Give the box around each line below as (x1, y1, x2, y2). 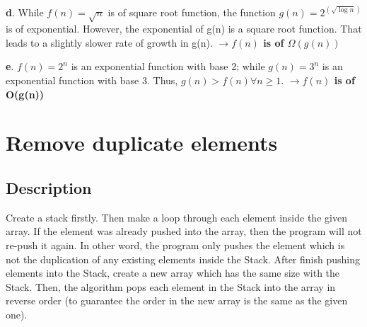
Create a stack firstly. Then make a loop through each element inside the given (6, 210, 347, 224)
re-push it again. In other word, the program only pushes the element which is (6, 237, 345, 252)
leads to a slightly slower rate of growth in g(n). (6, 35, 213, 50)
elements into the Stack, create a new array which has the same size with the (6, 265, 340, 280)
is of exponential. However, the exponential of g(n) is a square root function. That (6, 21, 362, 36)
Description (6, 176, 92, 198)
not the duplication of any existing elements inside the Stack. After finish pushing (6, 251, 360, 266)
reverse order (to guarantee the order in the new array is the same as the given (6, 293, 348, 308)
